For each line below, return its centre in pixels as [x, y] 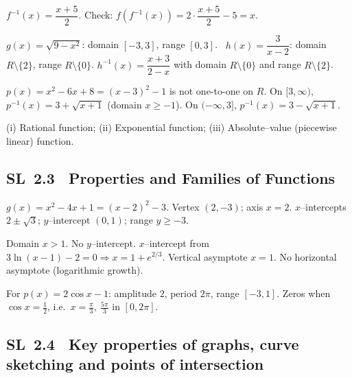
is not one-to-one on [211, 91]
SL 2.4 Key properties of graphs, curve [153, 343]
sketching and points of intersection [135, 363]
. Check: [96, 15]
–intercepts [324, 206]
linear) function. [40, 140]
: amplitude [132, 293]
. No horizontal [305, 256]
